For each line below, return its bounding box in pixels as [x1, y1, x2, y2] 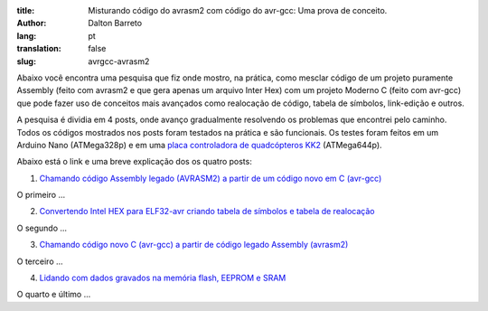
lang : [16, 30, 37, 41]
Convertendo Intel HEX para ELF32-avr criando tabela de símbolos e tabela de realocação [39, 206, 375, 217]
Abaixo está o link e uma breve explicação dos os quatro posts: [16, 156, 252, 167]
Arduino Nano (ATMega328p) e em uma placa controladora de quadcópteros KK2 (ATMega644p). [16, 139, 383, 150]
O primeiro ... [16, 190, 66, 201]
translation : [16, 43, 62, 54]
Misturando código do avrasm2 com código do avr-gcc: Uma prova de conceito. [88, 5, 388, 15]
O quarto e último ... [16, 289, 91, 300]
